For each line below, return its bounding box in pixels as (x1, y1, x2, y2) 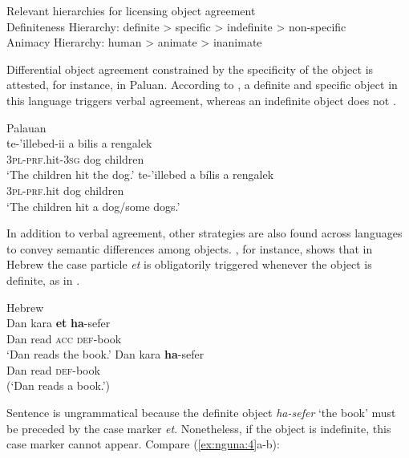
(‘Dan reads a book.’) (6, 377, 111, 394)
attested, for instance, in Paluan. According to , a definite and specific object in (6, 76, 398, 93)
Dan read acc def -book (6, 330, 122, 347)
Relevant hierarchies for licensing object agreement (6, 2, 256, 18)
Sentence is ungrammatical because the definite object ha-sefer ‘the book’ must (6, 404, 396, 421)
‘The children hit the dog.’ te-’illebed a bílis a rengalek (6, 166, 274, 183)
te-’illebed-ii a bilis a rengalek (6, 135, 152, 152)
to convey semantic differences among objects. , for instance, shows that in (6, 240, 373, 257)
